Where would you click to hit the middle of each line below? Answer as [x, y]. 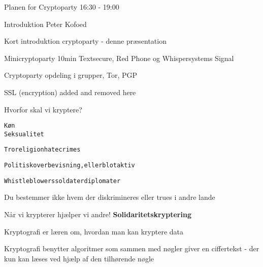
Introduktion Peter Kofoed [45, 24]
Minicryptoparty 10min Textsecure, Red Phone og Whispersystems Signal [119, 58]
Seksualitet [24, 134]
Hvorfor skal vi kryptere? [43, 109]
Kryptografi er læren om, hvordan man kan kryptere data [94, 231]
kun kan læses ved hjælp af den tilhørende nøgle [79, 258]
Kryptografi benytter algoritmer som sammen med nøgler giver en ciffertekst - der [132, 248]
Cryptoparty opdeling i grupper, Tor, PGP [71, 75]
